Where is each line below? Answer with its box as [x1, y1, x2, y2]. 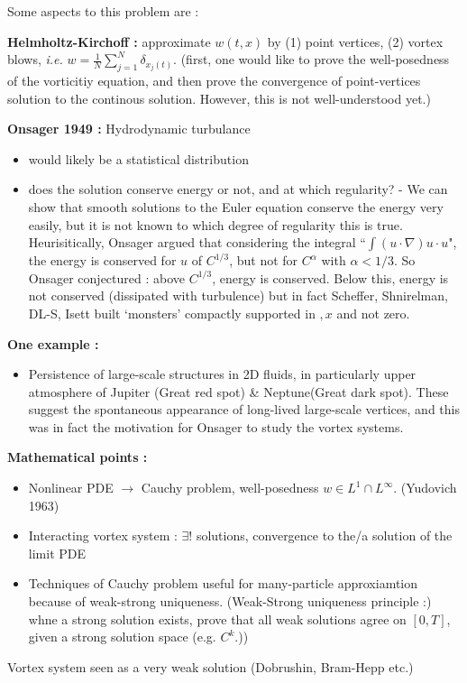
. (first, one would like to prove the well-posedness [173, 50, 450, 69]
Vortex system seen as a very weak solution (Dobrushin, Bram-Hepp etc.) [7, 657, 414, 676]
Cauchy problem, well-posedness [141, 478, 319, 497]
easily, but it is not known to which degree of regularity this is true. [28, 215, 403, 234]
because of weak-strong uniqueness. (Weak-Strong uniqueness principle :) [28, 592, 432, 611]
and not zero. [336, 303, 410, 322]
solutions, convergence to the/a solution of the [196, 526, 453, 545]
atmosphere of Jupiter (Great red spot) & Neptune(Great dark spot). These [28, 382, 449, 401]
